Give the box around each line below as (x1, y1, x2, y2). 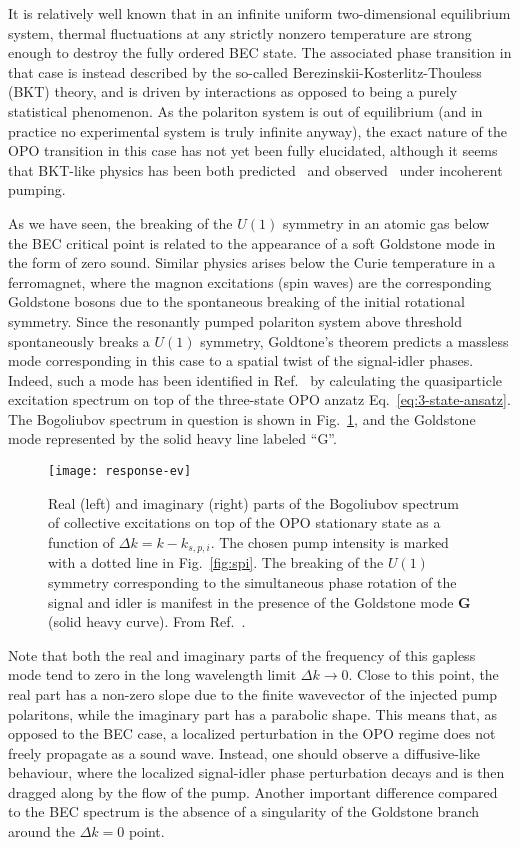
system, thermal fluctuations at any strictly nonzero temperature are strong (8, 22, 472, 43)
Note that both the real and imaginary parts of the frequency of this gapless (8, 644, 476, 665)
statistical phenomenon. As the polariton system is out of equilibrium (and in (8, 100, 483, 121)
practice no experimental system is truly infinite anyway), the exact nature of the (8, 120, 507, 141)
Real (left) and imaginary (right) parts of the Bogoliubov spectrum (48, 492, 460, 513)
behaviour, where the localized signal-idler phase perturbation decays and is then (8, 762, 505, 783)
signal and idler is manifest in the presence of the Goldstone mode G (48, 591, 471, 612)
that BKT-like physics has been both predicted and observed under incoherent (8, 159, 503, 180)
